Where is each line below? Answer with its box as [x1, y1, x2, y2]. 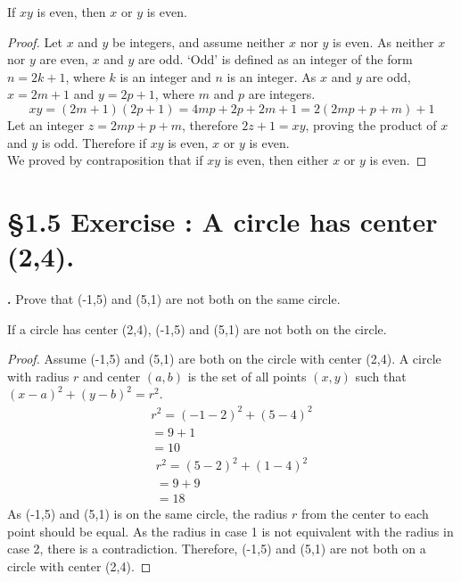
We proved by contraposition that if [7, 151, 203, 169]
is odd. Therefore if [41, 133, 146, 152]
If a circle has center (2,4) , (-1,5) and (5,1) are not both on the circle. [7, 319, 387, 338]
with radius [7, 366, 70, 385]
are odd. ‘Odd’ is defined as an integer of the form [138, 50, 413, 69]
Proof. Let [7, 32, 62, 51]
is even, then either [224, 151, 329, 169]
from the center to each [300, 504, 429, 523]
